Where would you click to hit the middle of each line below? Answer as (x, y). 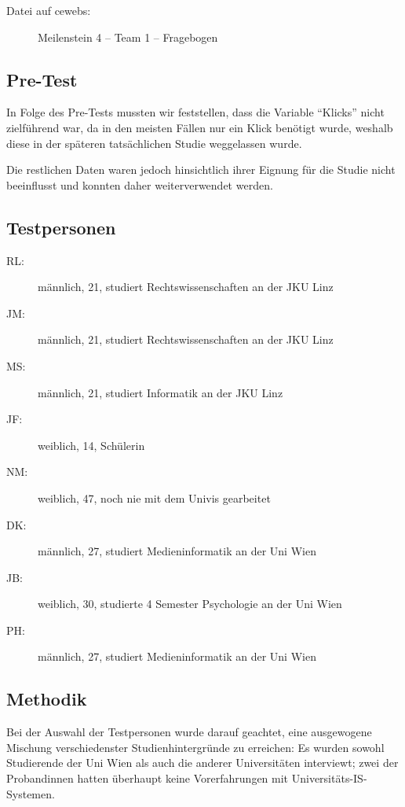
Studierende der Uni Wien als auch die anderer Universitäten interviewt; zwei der (202, 763)
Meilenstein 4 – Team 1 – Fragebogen (128, 37)
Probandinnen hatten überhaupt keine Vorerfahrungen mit (148, 778)
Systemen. (31, 793)
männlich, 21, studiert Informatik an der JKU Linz (161, 392)
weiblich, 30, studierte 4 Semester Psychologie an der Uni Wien (190, 604)
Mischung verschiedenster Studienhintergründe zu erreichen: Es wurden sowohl (195, 747)
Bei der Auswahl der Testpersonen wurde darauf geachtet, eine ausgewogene (189, 732)
